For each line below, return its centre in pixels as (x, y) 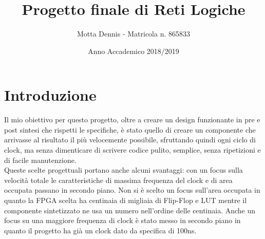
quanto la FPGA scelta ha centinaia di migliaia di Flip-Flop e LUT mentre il (126, 200)
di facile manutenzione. (40, 160)
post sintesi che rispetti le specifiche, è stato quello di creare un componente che (130, 129)
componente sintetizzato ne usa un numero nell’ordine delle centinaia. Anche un (130, 210)
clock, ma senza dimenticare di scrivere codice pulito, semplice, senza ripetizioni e (132, 150)
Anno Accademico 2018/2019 (134, 51)
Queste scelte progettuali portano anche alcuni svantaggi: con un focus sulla (124, 170)
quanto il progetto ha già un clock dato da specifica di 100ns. (100, 230)
